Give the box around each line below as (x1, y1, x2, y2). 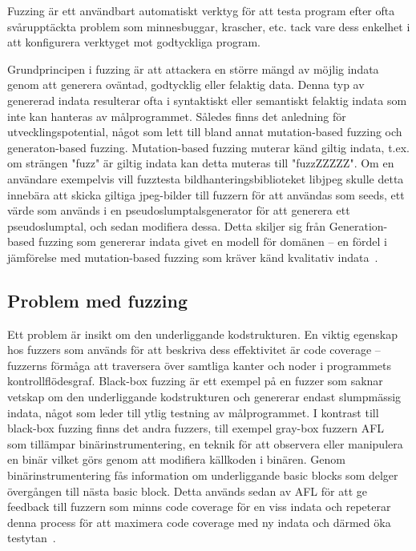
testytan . (7, 529, 56, 546)
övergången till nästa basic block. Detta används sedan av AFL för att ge (7, 482, 367, 499)
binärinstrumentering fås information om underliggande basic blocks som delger (7, 467, 398, 484)
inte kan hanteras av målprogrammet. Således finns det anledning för (7, 107, 346, 124)
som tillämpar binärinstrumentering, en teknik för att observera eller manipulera (7, 435, 403, 452)
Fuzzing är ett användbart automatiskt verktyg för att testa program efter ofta (7, 2, 395, 18)
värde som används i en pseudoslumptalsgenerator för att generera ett (7, 202, 350, 219)
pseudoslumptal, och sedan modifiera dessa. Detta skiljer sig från (7, 217, 326, 234)
